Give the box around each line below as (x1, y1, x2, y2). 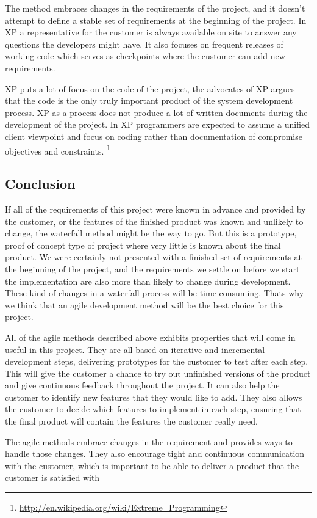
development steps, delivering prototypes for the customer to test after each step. (5, 355, 308, 368)
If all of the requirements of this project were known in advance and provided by (5, 202, 306, 215)
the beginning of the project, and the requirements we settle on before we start (5, 262, 300, 275)
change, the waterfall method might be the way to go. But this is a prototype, (5, 227, 297, 239)
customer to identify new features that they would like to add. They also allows (5, 390, 302, 403)
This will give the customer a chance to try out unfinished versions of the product (5, 367, 311, 379)
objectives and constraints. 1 (5, 142, 110, 157)
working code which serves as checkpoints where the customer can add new (5, 49, 285, 62)
